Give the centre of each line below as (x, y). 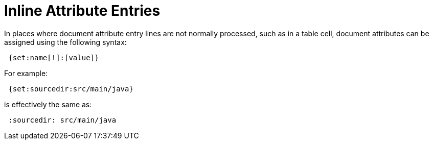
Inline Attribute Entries (82, 11)
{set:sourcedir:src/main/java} (71, 89)
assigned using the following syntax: (65, 42)
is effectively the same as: (48, 104)
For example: (26, 73)
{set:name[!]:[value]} (54, 57)
